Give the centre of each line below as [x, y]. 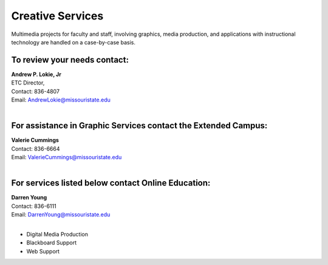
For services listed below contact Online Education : [111, 183]
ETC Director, [28, 83]
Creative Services [57, 16]
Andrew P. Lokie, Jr [36, 74]
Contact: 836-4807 [36, 91]
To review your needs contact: [70, 60]
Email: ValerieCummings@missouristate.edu [67, 157]
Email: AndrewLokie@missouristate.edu [61, 100]
